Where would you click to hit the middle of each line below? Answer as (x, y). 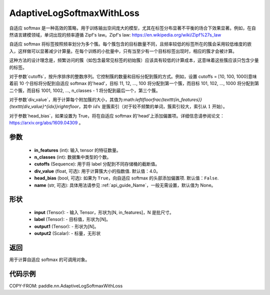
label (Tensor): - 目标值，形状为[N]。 (72, 219)
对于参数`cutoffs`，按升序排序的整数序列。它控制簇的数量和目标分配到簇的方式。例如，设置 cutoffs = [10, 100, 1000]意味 (133, 76)
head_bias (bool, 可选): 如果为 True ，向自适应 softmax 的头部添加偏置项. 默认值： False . (126, 178)
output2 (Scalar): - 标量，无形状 (67, 233)
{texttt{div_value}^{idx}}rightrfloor (44, 106)
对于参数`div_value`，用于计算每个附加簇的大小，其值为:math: (72, 99)
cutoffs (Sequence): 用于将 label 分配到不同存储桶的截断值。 (97, 164)
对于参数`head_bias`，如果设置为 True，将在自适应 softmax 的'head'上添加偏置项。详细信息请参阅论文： (117, 115)
